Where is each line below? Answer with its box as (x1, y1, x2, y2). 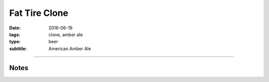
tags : (9, 31, 20, 37)
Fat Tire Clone (9, 7, 68, 18)
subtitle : (9, 45, 27, 52)
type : (9, 39, 21, 45)
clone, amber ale (48, 31, 83, 37)
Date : (9, 25, 21, 31)
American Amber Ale (48, 45, 92, 52)
